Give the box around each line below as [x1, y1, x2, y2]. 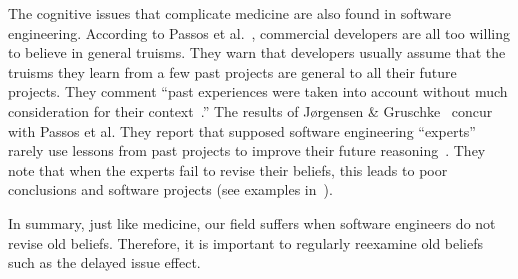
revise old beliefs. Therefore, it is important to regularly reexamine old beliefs [8, 232, 484, 253]
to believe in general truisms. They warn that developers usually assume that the [8, 42, 506, 63]
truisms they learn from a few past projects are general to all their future [8, 61, 457, 82]
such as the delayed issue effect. [8, 252, 201, 273]
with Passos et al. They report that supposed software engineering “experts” [8, 120, 476, 141]
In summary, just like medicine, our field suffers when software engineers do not [8, 212, 496, 233]
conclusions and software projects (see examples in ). [8, 179, 333, 200]
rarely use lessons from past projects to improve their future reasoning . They [8, 140, 486, 161]
